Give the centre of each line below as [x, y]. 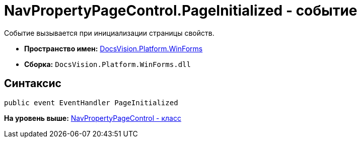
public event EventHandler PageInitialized [91, 102]
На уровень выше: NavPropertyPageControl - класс [93, 118]
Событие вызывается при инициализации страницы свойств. [109, 33]
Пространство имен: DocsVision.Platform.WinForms [114, 48]
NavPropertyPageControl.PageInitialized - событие [181, 11]
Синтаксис [33, 84]
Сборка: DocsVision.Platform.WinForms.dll [107, 64]
